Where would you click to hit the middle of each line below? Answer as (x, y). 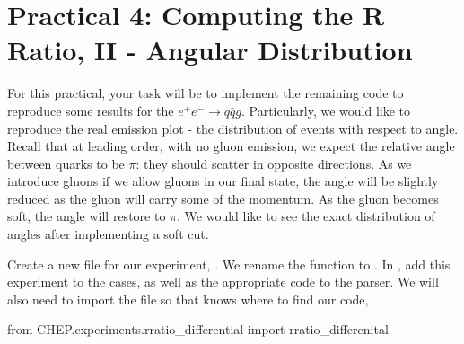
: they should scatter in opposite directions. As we (274, 163)
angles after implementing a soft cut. (108, 234)
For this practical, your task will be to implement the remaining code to (206, 93)
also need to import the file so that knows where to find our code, (188, 299)
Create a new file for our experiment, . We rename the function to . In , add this (229, 264)
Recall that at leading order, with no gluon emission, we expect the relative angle (231, 146)
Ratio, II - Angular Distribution (210, 50)
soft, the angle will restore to (87, 216)
